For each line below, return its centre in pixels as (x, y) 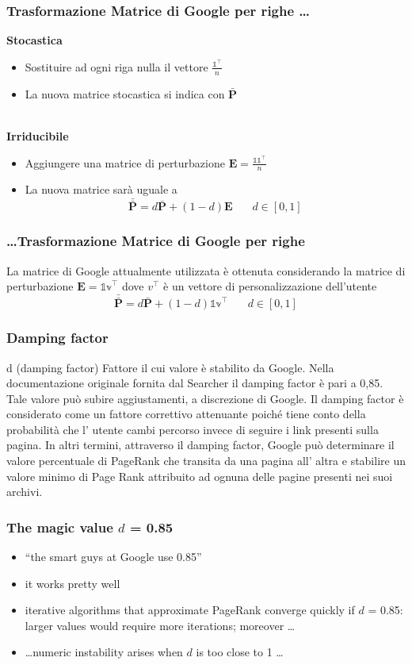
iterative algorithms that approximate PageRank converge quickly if (190, 610)
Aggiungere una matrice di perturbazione (125, 162)
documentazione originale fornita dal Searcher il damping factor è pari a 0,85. (195, 383)
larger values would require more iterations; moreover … (160, 625)
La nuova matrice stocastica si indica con (125, 93)
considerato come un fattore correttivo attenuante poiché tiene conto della (186, 414)
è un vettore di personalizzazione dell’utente (270, 286)
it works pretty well (72, 583)
